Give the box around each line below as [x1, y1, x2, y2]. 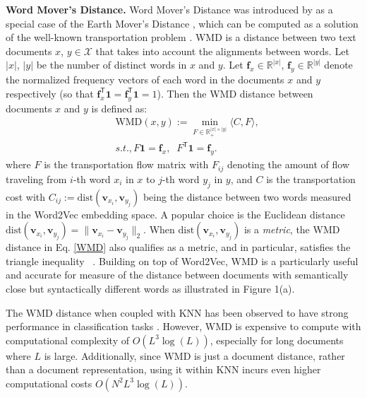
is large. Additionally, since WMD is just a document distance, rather [44, 348, 345, 363]
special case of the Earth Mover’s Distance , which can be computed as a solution [6, 16, 359, 30]
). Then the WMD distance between [157, 86, 313, 100]
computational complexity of [6, 332, 130, 347]
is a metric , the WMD [243, 222, 340, 237]
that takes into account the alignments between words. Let [95, 43, 349, 58]
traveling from [6, 171, 67, 186]
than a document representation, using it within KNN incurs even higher [6, 362, 321, 377]
